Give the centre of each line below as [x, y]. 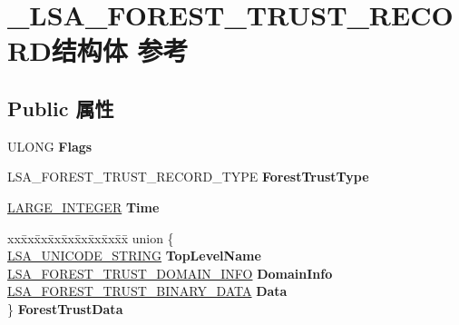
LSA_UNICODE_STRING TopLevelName [134, 256]
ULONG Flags [50, 146]
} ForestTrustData [65, 308]
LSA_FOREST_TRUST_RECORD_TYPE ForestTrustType [188, 177]
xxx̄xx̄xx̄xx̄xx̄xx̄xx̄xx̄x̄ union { [91, 237]
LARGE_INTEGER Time [83, 207]
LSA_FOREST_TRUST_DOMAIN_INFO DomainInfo [170, 273]
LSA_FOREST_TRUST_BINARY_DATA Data [147, 291]
